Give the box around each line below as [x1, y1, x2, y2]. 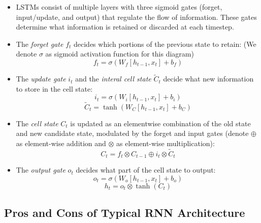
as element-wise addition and [16, 137, 106, 148]
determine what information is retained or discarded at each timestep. [16, 21, 234, 32]
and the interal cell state [75, 73, 151, 84]
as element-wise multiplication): [116, 137, 215, 148]
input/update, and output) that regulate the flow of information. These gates [16, 11, 257, 22]
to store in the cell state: [16, 83, 93, 94]
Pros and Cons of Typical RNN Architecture [4, 205, 245, 220]
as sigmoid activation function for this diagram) [45, 48, 194, 59]
